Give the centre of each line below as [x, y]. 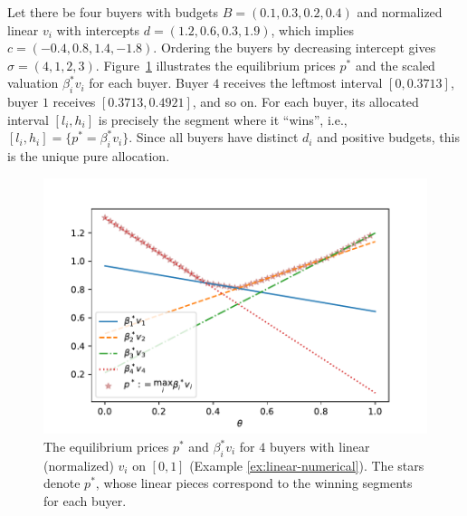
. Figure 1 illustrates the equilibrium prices [215, 65]
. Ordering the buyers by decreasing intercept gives [295, 48]
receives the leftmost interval [303, 83]
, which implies [312, 29]
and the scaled [395, 65]
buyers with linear [319, 446]
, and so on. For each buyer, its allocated [305, 102]
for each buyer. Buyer [149, 83]
